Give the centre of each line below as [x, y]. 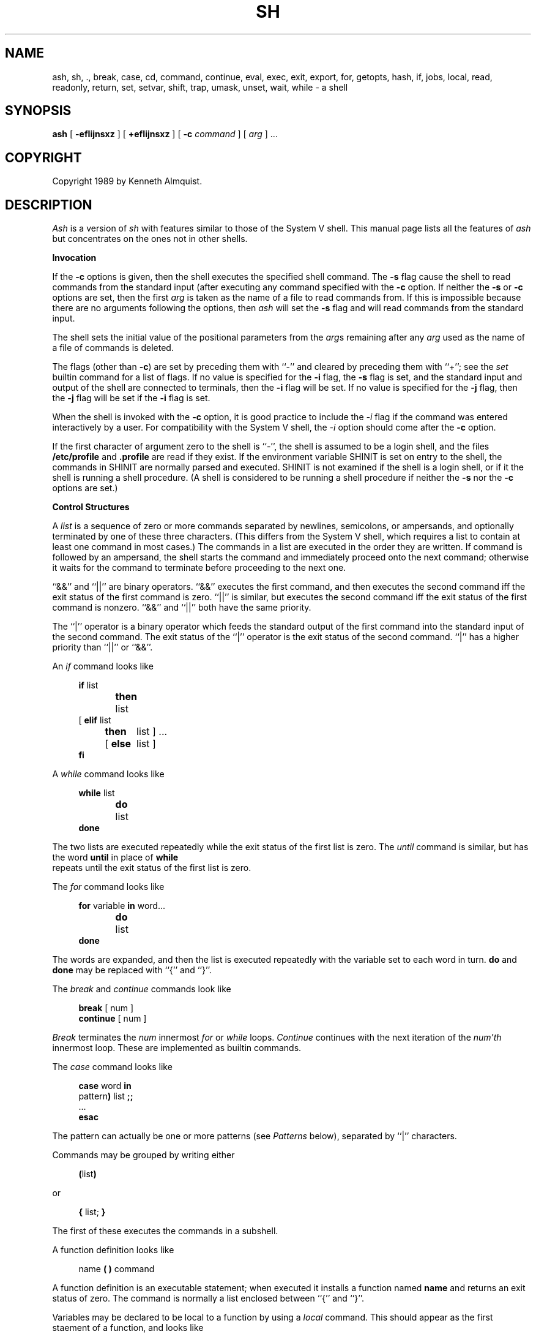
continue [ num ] [113, 1019]
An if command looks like [103, 666]
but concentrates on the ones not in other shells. [150, 239]
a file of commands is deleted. [113, 348]
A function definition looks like [113, 1250]
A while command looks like [108, 774]
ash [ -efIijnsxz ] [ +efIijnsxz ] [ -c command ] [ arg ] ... [165, 134]
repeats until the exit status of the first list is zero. [152, 868]
